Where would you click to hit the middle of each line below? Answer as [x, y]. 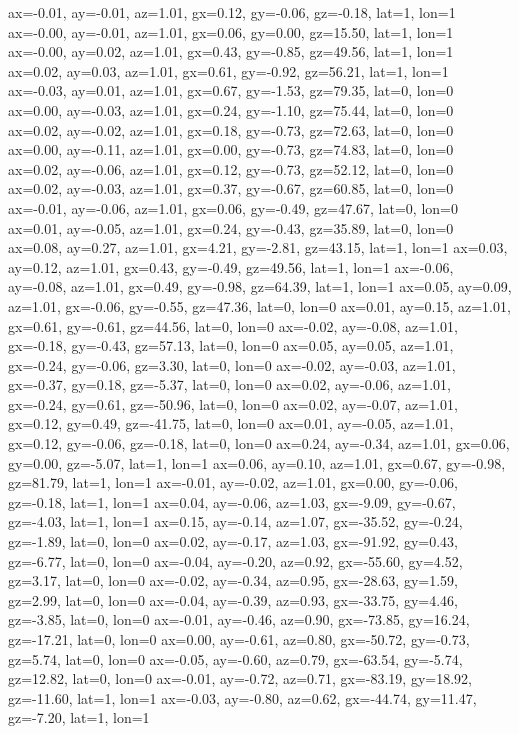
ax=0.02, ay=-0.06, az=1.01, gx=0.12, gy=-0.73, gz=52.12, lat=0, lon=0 [231, 168]
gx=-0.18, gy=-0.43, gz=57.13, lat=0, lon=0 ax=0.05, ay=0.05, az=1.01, [231, 345]
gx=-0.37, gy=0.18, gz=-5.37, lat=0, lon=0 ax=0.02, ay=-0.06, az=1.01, [229, 384]
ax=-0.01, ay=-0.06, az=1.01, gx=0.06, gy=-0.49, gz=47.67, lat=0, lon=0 [233, 207]
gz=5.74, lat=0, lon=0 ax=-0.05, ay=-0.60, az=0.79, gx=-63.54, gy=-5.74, [235, 658]
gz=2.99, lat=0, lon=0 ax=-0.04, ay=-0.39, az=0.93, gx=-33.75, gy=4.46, [233, 599]
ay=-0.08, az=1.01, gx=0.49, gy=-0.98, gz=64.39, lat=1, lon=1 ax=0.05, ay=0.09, [260, 286]
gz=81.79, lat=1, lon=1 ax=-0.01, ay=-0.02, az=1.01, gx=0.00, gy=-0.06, [233, 482]
